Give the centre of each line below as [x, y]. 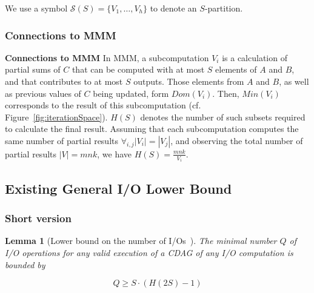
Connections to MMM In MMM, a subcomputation [107, 57]
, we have [115, 153]
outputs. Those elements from [189, 81]
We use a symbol [36, 8]
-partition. [224, 8]
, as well [294, 81]
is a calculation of [255, 57]
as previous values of [43, 93]
